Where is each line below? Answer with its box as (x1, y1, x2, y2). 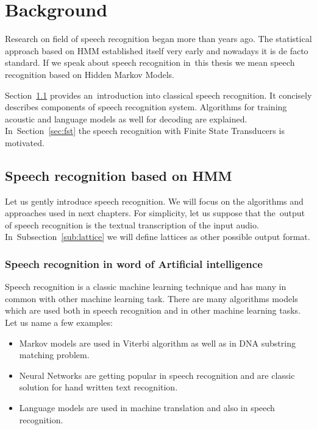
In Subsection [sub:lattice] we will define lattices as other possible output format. (5, 230, 310, 243)
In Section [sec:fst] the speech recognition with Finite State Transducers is (5, 124, 285, 137)
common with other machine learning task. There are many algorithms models (5, 292, 298, 305)
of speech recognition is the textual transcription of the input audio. (5, 218, 259, 231)
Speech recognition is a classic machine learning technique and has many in (5, 280, 287, 293)
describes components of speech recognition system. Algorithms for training (5, 100, 287, 113)
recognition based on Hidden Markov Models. (5, 68, 174, 80)
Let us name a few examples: (5, 316, 113, 329)
